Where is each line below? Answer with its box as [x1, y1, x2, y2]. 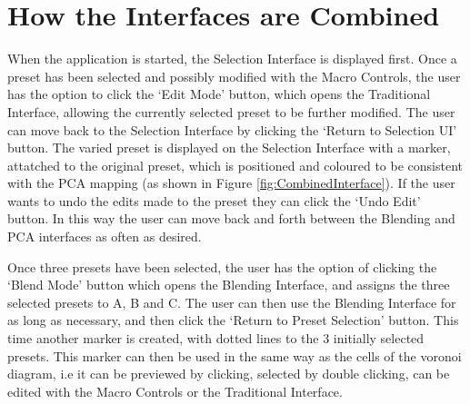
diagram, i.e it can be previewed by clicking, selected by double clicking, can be [7, 364, 450, 383]
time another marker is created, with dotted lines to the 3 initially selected [7, 329, 425, 348]
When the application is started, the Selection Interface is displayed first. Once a [7, 49, 457, 68]
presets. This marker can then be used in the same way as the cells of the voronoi [7, 346, 462, 365]
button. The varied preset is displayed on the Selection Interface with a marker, [7, 138, 451, 157]
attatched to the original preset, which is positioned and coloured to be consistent [7, 155, 464, 174]
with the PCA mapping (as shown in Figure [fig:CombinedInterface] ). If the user [7, 173, 455, 192]
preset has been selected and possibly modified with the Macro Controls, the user [7, 66, 461, 85]
